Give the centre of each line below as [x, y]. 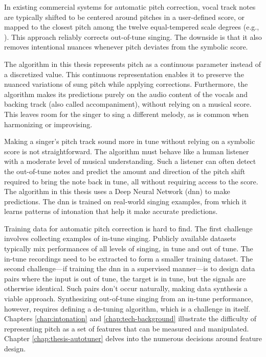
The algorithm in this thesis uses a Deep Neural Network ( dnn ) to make [117, 191]
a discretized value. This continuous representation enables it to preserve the [124, 74]
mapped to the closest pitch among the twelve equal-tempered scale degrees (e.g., [132, 27]
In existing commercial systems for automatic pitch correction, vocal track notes [130, 7]
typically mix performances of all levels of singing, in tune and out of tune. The [129, 248]
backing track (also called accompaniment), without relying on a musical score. [128, 104]
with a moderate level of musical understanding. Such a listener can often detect [130, 161]
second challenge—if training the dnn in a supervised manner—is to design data [130, 268]
